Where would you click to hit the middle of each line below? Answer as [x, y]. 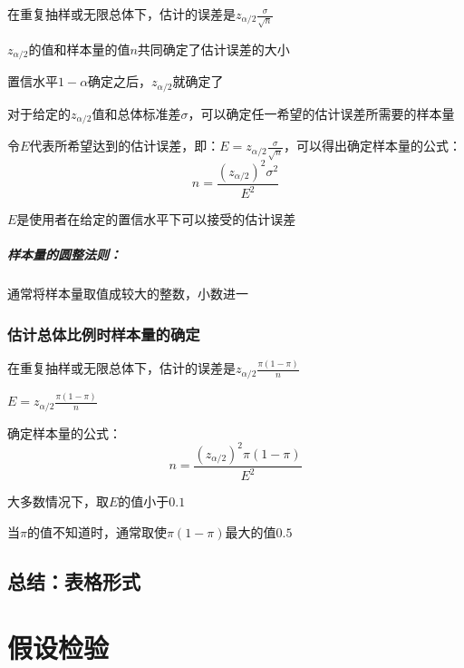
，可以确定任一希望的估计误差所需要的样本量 [321, 113]
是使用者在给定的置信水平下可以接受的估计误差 [156, 219]
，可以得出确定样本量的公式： [372, 146]
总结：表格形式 [74, 580]
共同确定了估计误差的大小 [213, 49]
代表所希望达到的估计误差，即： [125, 146]
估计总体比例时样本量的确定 [104, 334]
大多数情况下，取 [58, 501]
